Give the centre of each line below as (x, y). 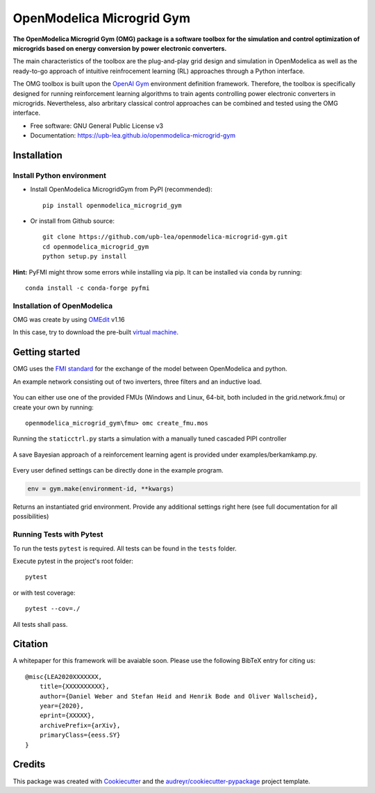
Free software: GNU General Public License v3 (97, 126)
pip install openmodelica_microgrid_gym (112, 205)
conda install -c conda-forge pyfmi (87, 288)
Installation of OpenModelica (63, 306)
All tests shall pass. (40, 624)
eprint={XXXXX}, (67, 716)
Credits (29, 765)
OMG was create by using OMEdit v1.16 (69, 320)
